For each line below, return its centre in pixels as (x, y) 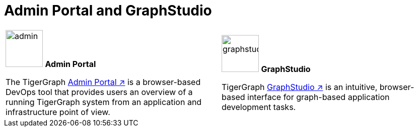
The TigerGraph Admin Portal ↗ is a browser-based (103, 82)
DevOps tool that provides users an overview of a (99, 92)
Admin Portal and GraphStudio (108, 10)
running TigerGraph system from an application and (104, 102)
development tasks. (259, 107)
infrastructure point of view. (58, 112)
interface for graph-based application (319, 97)
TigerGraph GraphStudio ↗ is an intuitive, (300, 87)
